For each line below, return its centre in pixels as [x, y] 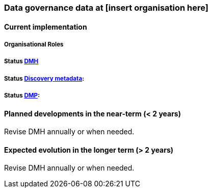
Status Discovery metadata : [44, 78]
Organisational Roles [34, 44]
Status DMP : [22, 96]
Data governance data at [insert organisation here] [106, 8]
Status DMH [21, 62]
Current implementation [46, 27]
